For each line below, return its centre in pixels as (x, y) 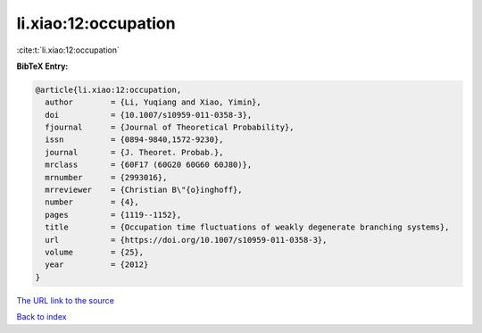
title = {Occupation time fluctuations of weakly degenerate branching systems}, (247, 227)
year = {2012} (97, 265)
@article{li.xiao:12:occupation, (108, 90)
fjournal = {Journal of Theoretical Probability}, (170, 128)
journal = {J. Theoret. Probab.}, (134, 152)
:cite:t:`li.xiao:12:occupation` (68, 50)
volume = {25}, (95, 252)
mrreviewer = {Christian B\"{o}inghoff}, (144, 190)
